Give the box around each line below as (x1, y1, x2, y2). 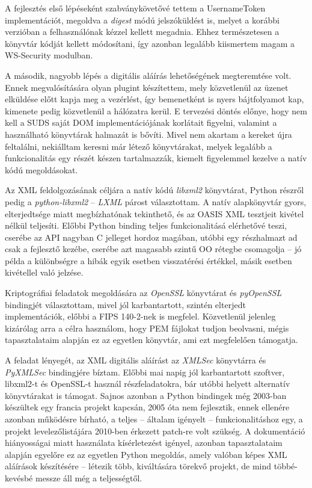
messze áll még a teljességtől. (35, 471, 142, 484)
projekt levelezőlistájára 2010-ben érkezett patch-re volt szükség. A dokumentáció (5, 424, 305, 437)
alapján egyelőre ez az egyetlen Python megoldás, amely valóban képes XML (5, 448, 287, 460)
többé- (274, 460, 298, 472)
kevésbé (5, 471, 33, 484)
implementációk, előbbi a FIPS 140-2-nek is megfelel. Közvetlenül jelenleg (5, 310, 276, 323)
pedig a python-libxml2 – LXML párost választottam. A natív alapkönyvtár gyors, (5, 195, 307, 208)
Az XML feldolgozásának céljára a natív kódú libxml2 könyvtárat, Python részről (5, 184, 304, 196)
